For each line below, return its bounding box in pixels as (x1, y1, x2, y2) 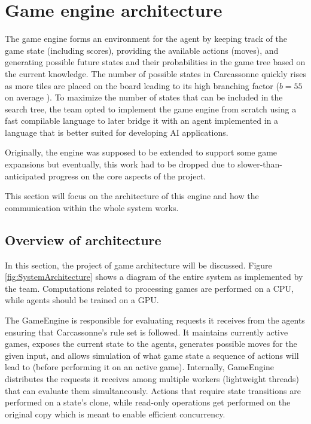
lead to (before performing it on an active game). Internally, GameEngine (5, 361, 275, 373)
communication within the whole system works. (5, 201, 179, 213)
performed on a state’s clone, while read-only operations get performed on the (5, 396, 291, 408)
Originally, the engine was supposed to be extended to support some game (5, 146, 278, 158)
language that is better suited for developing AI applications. (5, 126, 228, 138)
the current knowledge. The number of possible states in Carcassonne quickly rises (5, 67, 306, 80)
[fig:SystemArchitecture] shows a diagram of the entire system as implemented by (5, 270, 303, 283)
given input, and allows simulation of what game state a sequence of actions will (5, 349, 299, 361)
